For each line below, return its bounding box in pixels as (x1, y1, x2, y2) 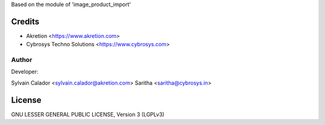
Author (11, 56, 32, 64)
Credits (11, 16, 40, 26)
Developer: (11, 68, 39, 75)
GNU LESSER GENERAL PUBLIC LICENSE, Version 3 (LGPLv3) (11, 111, 165, 118)
